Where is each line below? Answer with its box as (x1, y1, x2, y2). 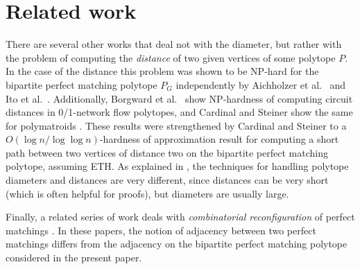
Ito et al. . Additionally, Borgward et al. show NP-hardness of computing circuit (6, 91, 353, 105)
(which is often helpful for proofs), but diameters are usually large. (6, 186, 289, 200)
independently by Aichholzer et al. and (175, 77, 346, 92)
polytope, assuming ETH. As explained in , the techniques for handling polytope (6, 159, 349, 173)
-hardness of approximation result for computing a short (99, 132, 339, 146)
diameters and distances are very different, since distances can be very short (6, 173, 329, 187)
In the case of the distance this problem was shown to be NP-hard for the (6, 64, 319, 78)
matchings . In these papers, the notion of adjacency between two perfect (6, 223, 316, 237)
